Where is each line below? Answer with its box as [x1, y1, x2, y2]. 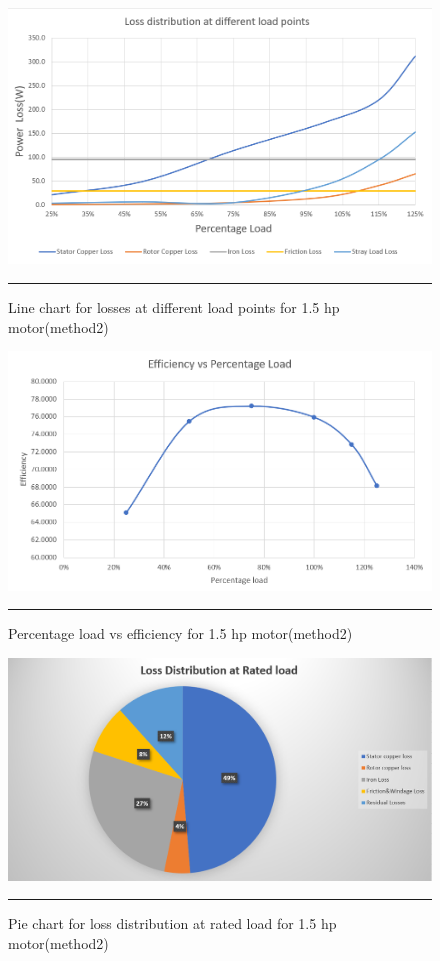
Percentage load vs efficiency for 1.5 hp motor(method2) [8, 623, 353, 644]
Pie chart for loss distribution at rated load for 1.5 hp [8, 913, 337, 934]
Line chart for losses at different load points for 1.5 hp [8, 296, 340, 317]
